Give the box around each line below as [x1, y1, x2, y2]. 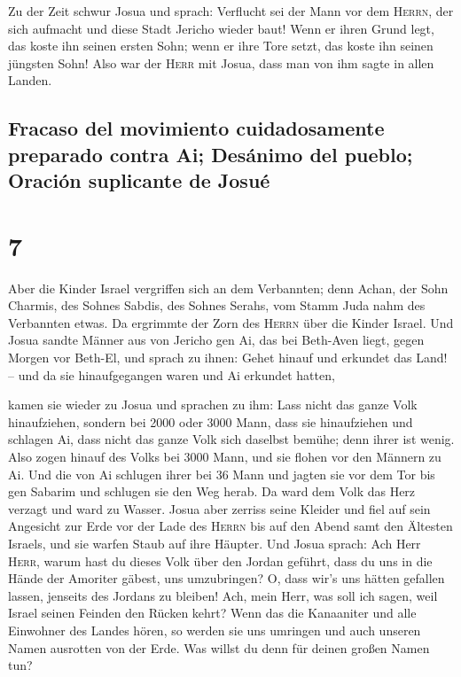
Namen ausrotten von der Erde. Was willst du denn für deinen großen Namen [8, 638, 430, 657]
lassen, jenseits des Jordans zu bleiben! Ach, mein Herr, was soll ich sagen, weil [8, 586, 438, 604]
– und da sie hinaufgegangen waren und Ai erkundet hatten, [8, 365, 335, 384]
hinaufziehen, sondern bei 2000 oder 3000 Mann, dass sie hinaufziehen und [8, 412, 413, 431]
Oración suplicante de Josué [8, 167, 270, 194]
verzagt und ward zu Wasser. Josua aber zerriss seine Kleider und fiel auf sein [8, 499, 431, 517]
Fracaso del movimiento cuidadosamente [8, 114, 385, 142]
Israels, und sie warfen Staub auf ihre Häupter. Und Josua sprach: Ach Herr [8, 533, 421, 552]
